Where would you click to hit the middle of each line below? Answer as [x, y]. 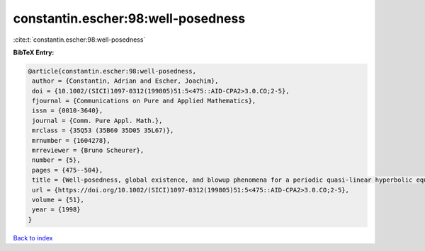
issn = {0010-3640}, [68, 111]
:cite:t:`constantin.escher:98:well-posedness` [79, 40]
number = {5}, [56, 160]
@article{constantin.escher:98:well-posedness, [112, 71]
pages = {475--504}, [68, 170]
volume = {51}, [58, 200]
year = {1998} [56, 210]
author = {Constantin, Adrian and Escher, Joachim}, [125, 81]
